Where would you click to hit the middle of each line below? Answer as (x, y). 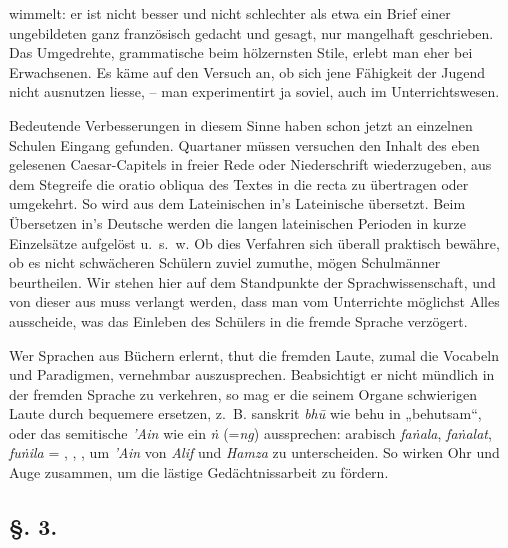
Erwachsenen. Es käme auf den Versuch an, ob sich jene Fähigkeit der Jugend (247, 71)
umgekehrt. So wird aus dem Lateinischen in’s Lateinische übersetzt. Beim (237, 203)
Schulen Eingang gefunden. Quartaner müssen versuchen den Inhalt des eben (244, 144)
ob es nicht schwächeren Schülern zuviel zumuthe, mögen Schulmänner (225, 262)
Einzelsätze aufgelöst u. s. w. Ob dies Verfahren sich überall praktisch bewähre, (254, 242)
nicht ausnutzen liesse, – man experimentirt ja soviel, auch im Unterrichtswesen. (254, 91)
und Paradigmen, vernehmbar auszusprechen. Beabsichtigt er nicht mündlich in (252, 374)
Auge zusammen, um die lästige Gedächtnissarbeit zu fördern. (199, 472)
